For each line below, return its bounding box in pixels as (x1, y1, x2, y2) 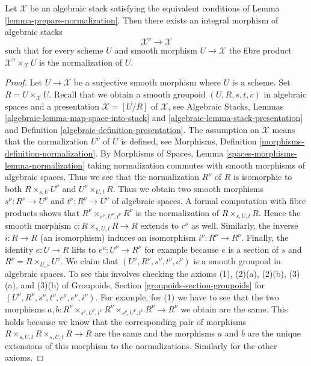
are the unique (247, 327, 301, 340)
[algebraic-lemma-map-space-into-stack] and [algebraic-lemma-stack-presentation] (5, 111, 303, 124)
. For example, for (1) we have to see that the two (95, 290, 279, 303)
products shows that (5, 206, 79, 219)
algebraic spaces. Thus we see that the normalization (5, 170, 200, 183)
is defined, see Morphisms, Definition (121, 135, 257, 147)
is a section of (228, 243, 279, 255)
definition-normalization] (5, 147, 96, 160)
